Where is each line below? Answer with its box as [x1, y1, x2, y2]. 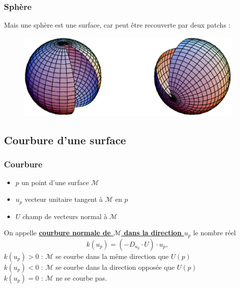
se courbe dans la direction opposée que [55, 261, 175, 272]
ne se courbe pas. [55, 272, 107, 283]
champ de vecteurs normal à [23, 211, 107, 221]
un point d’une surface [21, 177, 89, 188]
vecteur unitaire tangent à [25, 194, 103, 204]
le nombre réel [193, 227, 236, 238]
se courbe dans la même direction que [55, 251, 169, 261]
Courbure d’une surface [4, 132, 126, 147]
